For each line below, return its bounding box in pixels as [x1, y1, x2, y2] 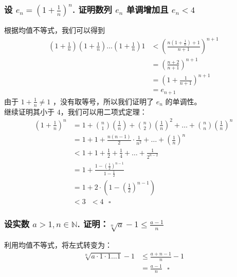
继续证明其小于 [4, 106, 54, 117]
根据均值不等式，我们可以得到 [4, 25, 105, 35]
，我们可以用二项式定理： [60, 106, 147, 117]
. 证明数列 [72, 3, 112, 15]
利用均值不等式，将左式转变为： [4, 239, 112, 250]
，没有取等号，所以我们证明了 [53, 96, 154, 106]
